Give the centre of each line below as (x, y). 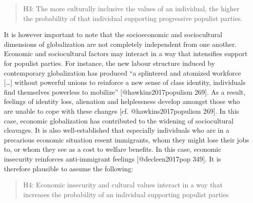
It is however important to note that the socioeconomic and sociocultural (113, 34)
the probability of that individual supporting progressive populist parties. (133, 18)
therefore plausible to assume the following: (69, 168)
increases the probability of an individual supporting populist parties (126, 194)
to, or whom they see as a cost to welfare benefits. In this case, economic (113, 149)
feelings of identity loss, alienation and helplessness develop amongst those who (122, 101)
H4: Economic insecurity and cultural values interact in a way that (123, 185)
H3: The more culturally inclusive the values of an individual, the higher (131, 8)
